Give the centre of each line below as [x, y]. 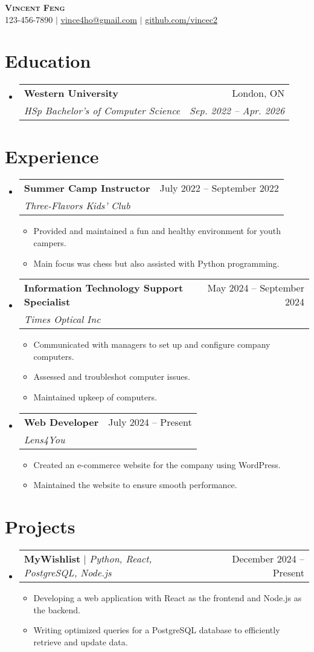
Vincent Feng [35, 7]
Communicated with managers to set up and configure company [152, 344]
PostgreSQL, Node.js [68, 572]
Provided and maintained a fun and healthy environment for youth [157, 231]
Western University [71, 93]
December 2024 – [268, 558]
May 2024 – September [256, 288]
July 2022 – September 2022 [219, 188]
